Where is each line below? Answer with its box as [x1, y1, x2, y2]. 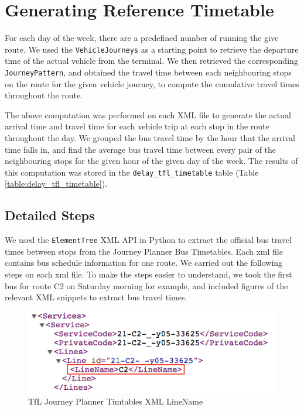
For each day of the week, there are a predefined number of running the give [5, 32, 279, 44]
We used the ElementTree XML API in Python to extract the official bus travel [5, 234, 292, 246]
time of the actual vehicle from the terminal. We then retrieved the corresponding [5, 54, 298, 67]
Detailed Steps [5, 206, 95, 224]
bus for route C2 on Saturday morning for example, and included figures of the [5, 279, 288, 292]
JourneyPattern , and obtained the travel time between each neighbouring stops [5, 66, 292, 78]
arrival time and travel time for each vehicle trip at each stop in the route [5, 120, 269, 132]
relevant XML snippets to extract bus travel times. [5, 291, 187, 303]
